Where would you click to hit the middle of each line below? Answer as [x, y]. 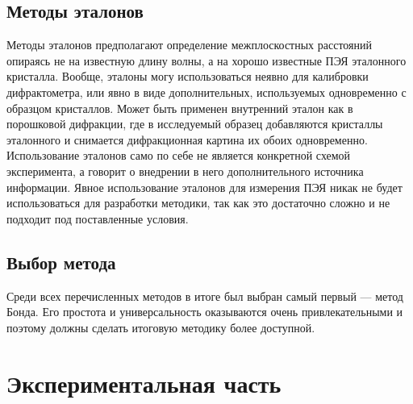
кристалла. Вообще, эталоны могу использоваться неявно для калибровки [188, 76]
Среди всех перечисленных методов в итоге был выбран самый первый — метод [205, 296]
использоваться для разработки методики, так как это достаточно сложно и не [198, 203]
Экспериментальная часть [144, 383]
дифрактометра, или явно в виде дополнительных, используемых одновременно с [206, 92]
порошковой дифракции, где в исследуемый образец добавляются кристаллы [195, 124]
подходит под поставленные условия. [98, 218]
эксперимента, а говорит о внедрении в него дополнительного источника [185, 171]
